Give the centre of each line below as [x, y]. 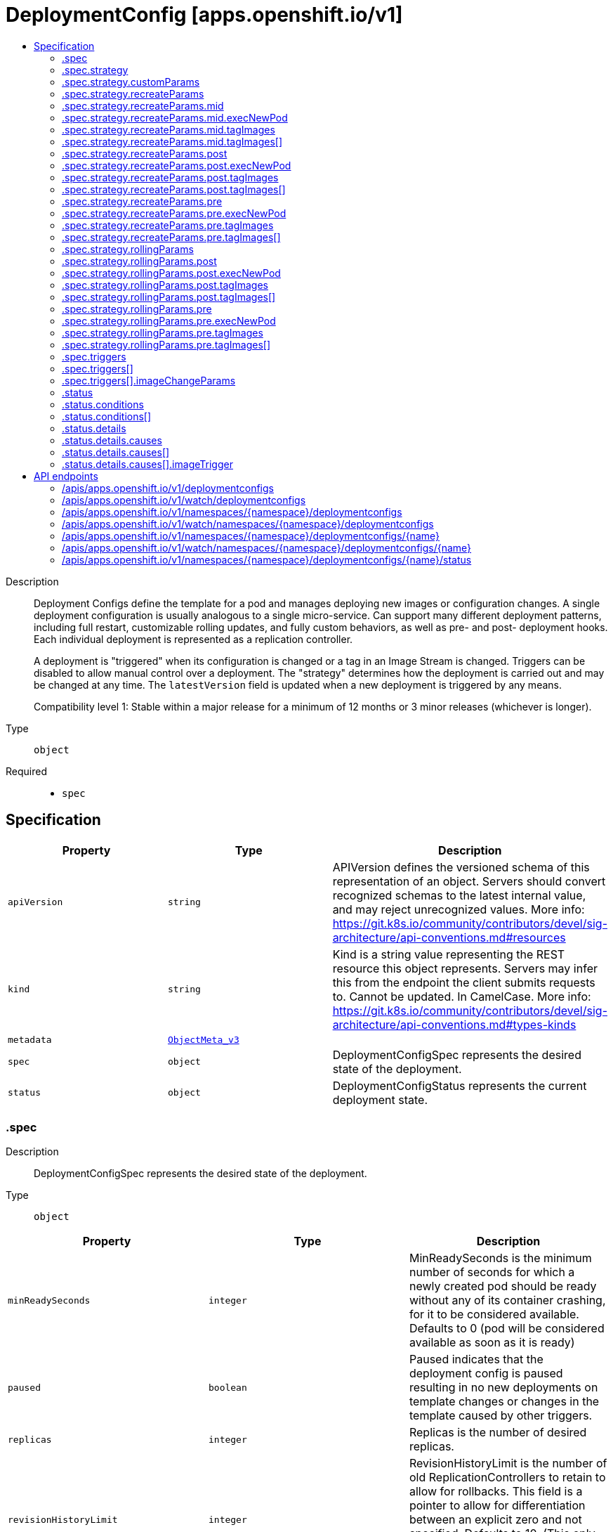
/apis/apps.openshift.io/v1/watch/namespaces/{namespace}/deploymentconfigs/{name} [267, 547]
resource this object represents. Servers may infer [465, 968]
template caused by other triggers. [501, 1416]
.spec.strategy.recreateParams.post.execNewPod [177, 165]
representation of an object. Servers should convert [469, 881]
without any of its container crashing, [507, 1300]
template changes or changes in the [504, 1402]
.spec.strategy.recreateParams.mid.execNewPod [175, 117]
